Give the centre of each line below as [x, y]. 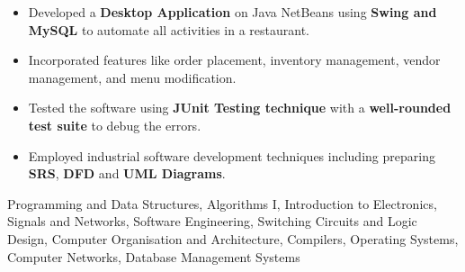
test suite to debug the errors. [115, 125]
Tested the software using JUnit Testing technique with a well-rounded [240, 108]
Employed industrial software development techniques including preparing [232, 155]
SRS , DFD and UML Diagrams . [127, 173]
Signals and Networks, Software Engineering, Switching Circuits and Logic [212, 221]
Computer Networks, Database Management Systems [154, 256]
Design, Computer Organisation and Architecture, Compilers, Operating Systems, [233, 238]
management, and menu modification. [132, 77]
